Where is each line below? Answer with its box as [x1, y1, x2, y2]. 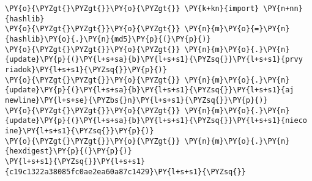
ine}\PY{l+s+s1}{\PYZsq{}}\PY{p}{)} [5, 126, 154, 135]
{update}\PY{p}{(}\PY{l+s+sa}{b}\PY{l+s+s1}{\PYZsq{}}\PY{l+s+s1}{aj [5, 86, 294, 95]
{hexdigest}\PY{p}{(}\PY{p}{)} [5, 147, 132, 156]
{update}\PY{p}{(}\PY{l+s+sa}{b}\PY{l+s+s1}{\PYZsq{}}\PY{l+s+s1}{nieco [5, 116, 307, 125]
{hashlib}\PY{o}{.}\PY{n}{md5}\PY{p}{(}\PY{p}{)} [5, 34, 211, 43]
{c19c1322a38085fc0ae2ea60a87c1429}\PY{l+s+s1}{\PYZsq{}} [5, 167, 246, 176]
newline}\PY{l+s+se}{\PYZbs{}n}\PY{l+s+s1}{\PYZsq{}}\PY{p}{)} [5, 95, 268, 105]
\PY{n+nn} [263, 4, 303, 13]
